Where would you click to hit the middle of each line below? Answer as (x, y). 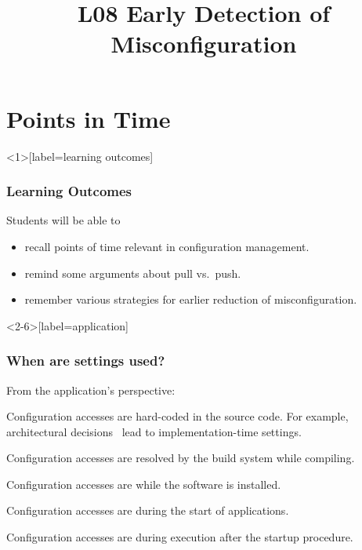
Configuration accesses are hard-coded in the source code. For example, (177, 416)
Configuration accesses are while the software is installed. (144, 484)
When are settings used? (86, 361)
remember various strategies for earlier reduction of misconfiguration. (191, 299)
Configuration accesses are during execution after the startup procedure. (180, 537)
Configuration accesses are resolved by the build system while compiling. (181, 458)
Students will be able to (63, 220)
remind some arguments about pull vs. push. (133, 273)
